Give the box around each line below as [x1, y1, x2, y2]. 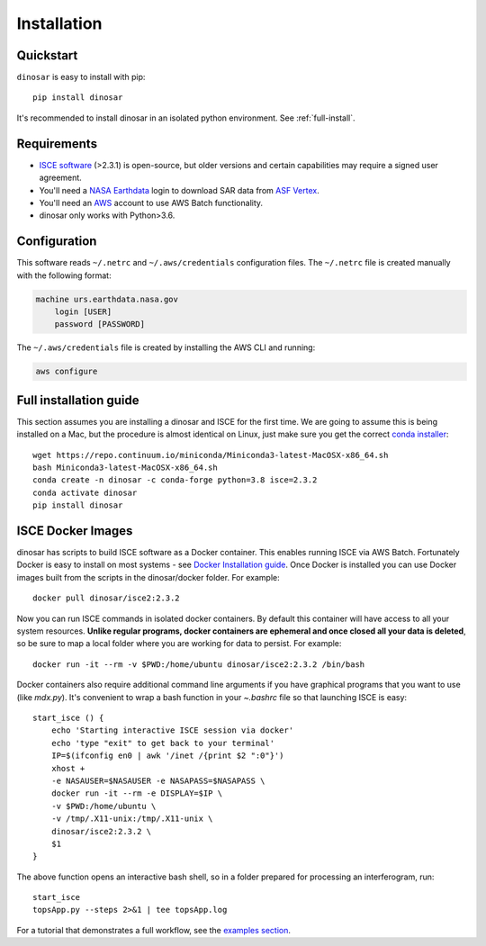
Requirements [16, 136, 98, 151]
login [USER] [54, 306, 112, 317]
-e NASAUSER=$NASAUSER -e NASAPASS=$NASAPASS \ [50, 775, 265, 786]
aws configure [35, 366, 98, 377]
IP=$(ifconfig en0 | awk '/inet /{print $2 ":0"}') [50, 751, 284, 761]
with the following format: [16, 270, 112, 281]
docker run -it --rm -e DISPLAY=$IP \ [50, 788, 223, 798]
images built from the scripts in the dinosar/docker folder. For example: [16, 572, 280, 582]
